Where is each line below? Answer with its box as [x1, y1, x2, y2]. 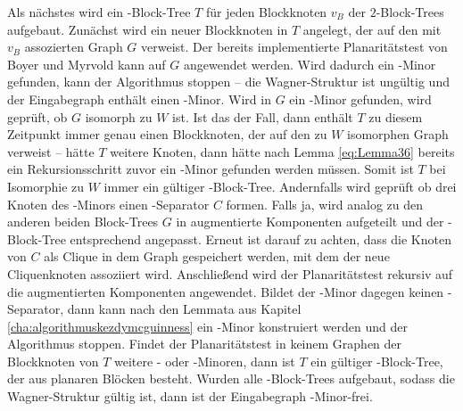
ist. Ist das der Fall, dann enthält [172, 107, 353, 126]
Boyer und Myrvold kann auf [7, 54, 166, 73]
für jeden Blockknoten [205, 3, 327, 21]
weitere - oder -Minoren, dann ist [114, 351, 295, 370]
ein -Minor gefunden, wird [289, 89, 432, 108]
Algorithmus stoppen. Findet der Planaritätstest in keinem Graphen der [7, 334, 402, 353]
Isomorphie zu [7, 177, 85, 195]
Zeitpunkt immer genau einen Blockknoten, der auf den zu [7, 125, 327, 144]
